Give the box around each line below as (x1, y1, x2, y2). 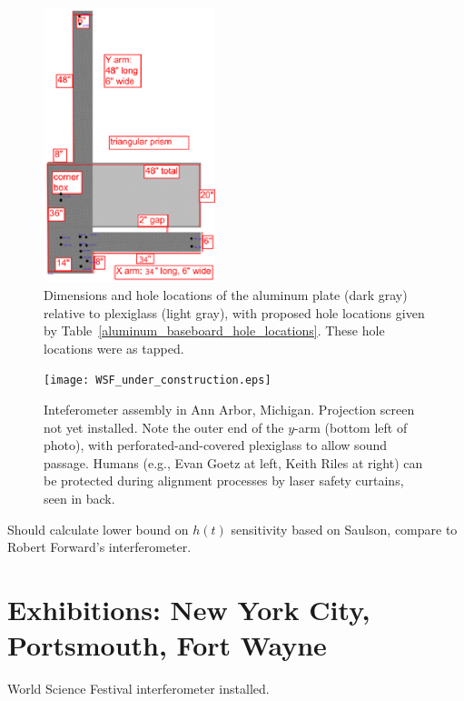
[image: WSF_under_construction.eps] (44, 374, 271, 387)
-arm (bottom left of (294, 417, 408, 436)
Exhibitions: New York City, (7, 590, 370, 627)
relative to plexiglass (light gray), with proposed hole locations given (44, 303, 425, 322)
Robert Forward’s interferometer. (7, 537, 192, 556)
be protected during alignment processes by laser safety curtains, (44, 471, 404, 490)
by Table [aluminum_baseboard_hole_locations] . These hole (44, 321, 385, 340)
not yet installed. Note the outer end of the (44, 417, 284, 436)
